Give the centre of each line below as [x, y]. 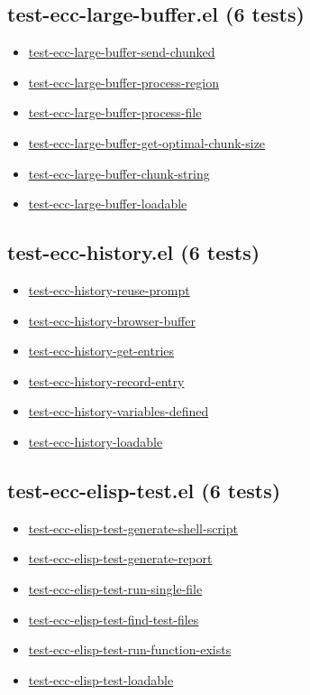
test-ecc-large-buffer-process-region [123, 82]
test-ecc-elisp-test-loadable [101, 679]
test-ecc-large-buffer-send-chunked [122, 52]
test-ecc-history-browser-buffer [112, 320]
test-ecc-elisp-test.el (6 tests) [144, 490]
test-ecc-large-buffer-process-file [115, 112]
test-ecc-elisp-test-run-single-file [115, 588]
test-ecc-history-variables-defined [119, 411]
